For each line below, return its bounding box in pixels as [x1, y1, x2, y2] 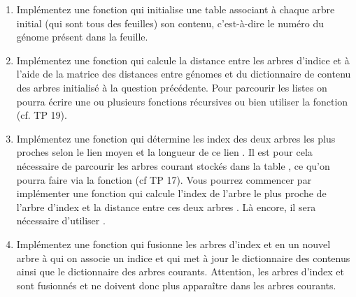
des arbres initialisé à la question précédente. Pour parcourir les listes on [16, 80, 327, 94]
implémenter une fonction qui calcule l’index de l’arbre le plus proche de [16, 186, 327, 201]
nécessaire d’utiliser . [16, 213, 106, 228]
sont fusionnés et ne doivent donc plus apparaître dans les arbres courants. [16, 277, 336, 292]
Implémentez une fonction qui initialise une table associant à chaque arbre [16, 2, 335, 16]
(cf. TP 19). [16, 108, 67, 122]
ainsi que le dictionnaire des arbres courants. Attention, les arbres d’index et [16, 264, 344, 279]
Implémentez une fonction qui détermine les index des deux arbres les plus [16, 131, 336, 145]
